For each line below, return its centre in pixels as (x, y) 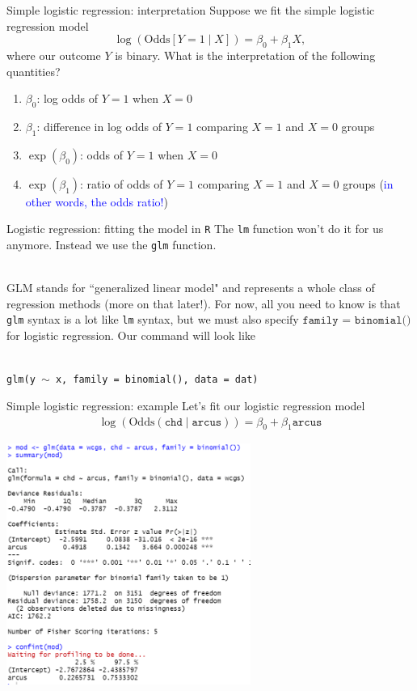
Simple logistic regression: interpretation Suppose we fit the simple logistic (191, 10)
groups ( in (368, 183)
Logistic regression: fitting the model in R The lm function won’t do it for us (195, 229)
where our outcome (54, 55)
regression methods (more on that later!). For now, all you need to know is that (204, 303)
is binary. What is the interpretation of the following (245, 55)
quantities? (34, 71)
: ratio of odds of (122, 183)
